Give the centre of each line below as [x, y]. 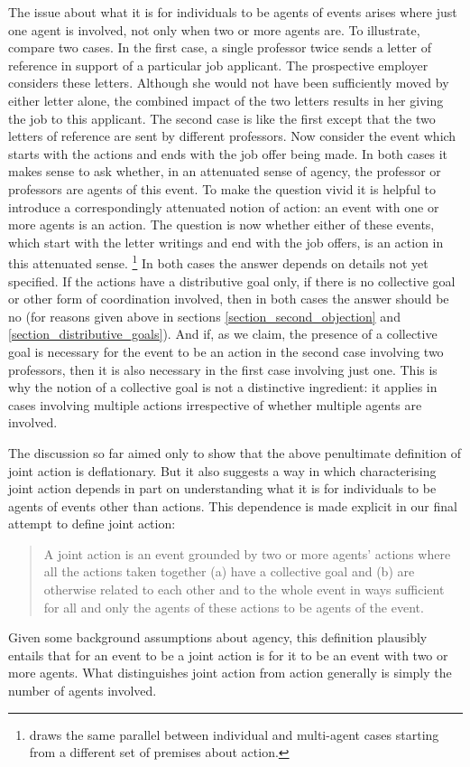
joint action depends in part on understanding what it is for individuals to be [222, 488]
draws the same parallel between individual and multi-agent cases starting [234, 734]
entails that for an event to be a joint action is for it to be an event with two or [228, 655]
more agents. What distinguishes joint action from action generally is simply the [230, 673]
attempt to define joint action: [92, 524]
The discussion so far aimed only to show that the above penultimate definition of [235, 452]
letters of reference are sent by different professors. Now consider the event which [232, 136]
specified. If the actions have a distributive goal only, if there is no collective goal [232, 281]
